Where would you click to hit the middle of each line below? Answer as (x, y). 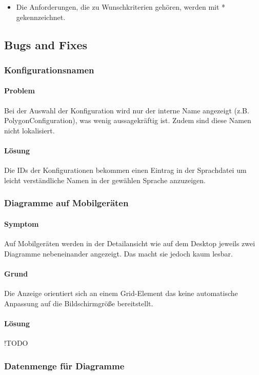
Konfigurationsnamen (49, 70)
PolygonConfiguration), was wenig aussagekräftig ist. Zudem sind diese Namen (128, 120)
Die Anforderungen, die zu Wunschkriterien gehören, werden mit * (121, 7)
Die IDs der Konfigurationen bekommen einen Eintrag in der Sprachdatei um (125, 170)
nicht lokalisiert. (29, 130)
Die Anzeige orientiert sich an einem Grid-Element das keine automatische (121, 293)
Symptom (22, 223)
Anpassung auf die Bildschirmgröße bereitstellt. (79, 303)
